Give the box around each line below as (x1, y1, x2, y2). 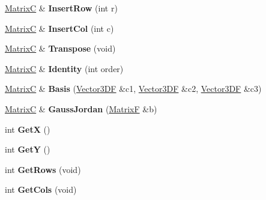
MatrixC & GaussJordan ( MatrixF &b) (5, 102, 157, 115)
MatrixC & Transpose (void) (5, 42, 116, 55)
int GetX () (5, 123, 50, 135)
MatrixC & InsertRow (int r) (5, 2, 118, 14)
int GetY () (5, 143, 50, 156)
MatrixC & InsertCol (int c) (5, 22, 114, 34)
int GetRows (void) (5, 163, 81, 175)
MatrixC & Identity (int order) (5, 62, 124, 74)
